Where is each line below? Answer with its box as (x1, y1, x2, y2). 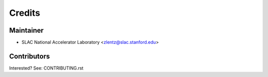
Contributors (9, 52, 50, 60)
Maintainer (9, 26, 44, 35)
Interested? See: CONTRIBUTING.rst (9, 65, 84, 71)
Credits (9, 7, 41, 18)
